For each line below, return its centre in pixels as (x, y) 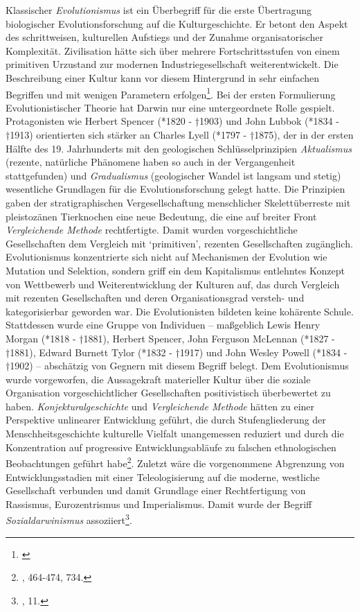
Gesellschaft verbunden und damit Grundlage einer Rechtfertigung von (156, 490)
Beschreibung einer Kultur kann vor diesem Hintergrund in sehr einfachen (163, 77)
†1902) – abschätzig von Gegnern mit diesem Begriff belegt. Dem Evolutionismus (177, 366)
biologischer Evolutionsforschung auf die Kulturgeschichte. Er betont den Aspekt (177, 23)
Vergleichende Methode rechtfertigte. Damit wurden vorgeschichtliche (152, 230)
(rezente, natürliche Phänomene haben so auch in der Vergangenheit (151, 162)
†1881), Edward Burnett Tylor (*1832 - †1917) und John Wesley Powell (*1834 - (177, 352)
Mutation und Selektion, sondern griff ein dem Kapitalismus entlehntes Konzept (175, 270)
